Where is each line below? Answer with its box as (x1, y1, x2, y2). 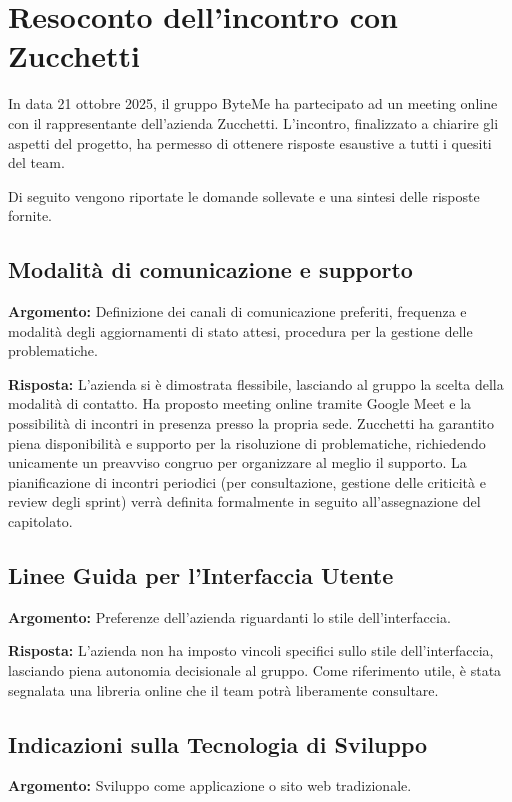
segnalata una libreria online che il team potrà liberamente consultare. (8, 679, 439, 700)
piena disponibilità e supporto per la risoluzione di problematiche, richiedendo (8, 432, 486, 453)
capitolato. (8, 511, 73, 532)
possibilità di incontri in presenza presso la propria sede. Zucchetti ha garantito (8, 413, 495, 434)
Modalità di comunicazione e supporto (8, 254, 413, 285)
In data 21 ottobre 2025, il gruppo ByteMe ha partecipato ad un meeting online (8, 93, 498, 114)
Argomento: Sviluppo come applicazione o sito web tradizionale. (8, 775, 412, 796)
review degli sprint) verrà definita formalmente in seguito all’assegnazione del (8, 491, 481, 512)
